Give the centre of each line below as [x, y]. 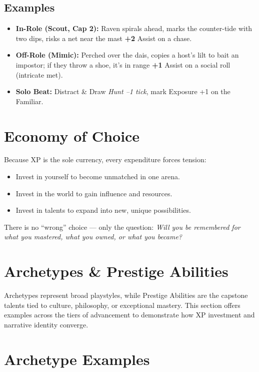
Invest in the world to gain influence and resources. [94, 193]
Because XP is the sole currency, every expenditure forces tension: [105, 159]
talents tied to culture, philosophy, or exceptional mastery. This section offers [122, 305]
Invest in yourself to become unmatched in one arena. [98, 176]
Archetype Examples [77, 359]
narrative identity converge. [46, 324]
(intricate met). [39, 74]
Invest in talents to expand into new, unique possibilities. [103, 210]
